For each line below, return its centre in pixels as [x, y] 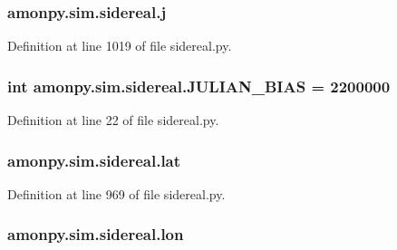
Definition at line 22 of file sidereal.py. [113, 120]
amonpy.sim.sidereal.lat [94, 160]
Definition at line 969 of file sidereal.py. [116, 193]
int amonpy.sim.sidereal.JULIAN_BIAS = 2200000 [199, 86]
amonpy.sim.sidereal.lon [96, 234]
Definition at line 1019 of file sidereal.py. [120, 46]
